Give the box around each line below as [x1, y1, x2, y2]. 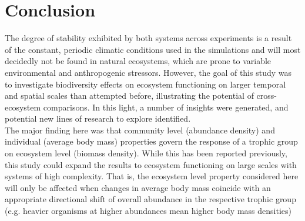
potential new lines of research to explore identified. [5, 112, 191, 125]
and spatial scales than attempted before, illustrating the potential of [5, 89, 254, 102]
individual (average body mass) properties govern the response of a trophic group [5, 135, 298, 148]
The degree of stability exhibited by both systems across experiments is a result [5, 32, 292, 44]
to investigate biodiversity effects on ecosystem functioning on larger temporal [5, 78, 286, 90]
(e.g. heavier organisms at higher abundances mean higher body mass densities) [5, 205, 291, 217]
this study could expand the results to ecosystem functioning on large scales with [5, 158, 297, 170]
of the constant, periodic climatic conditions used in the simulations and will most [5, 43, 301, 55]
